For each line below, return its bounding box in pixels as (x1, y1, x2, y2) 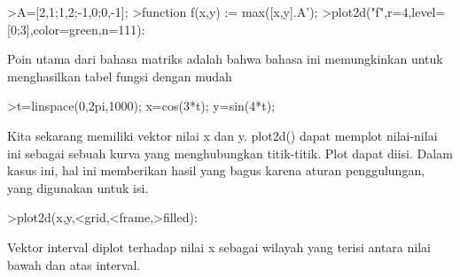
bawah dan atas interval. (7, 255, 141, 273)
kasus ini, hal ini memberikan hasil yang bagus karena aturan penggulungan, (7, 161, 425, 180)
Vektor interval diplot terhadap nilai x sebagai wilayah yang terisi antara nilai (7, 237, 431, 256)
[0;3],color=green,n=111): (7, 19, 145, 38)
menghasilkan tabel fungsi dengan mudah (7, 66, 232, 85)
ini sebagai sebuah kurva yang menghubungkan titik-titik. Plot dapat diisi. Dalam (7, 143, 453, 162)
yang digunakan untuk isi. (7, 178, 149, 196)
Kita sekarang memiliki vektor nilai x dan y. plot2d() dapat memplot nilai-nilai (7, 126, 438, 144)
